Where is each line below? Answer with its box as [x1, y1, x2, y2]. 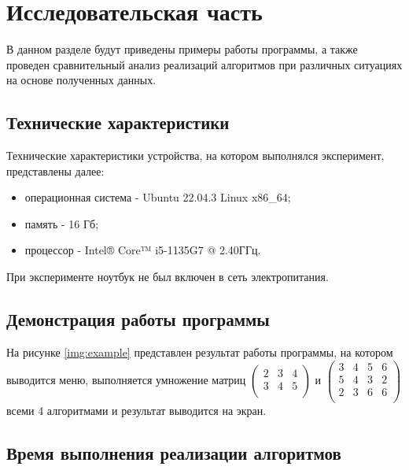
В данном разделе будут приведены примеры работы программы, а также [6, 41, 358, 57]
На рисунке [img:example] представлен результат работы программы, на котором [6, 343, 393, 360]
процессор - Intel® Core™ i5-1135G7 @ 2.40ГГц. [24, 242, 261, 258]
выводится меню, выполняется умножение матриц [6, 372, 246, 388]
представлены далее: [6, 162, 105, 179]
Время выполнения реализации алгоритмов [6, 440, 341, 464]
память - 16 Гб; [24, 215, 99, 231]
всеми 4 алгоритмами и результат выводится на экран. [6, 402, 267, 418]
